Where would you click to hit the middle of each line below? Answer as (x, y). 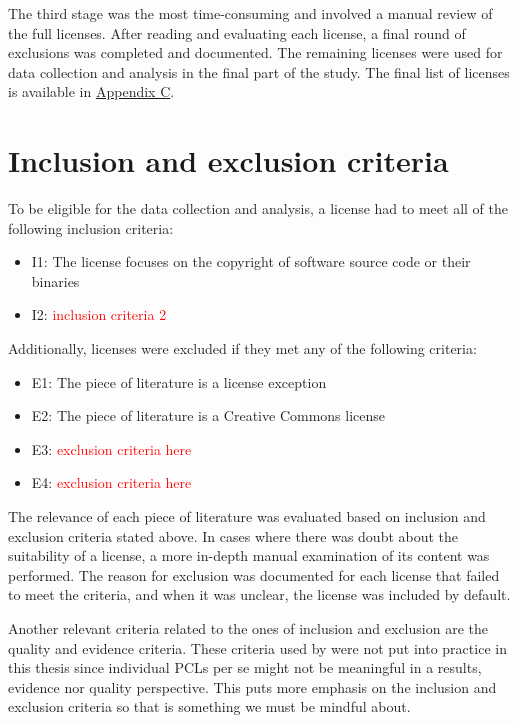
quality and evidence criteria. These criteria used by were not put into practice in (257, 647)
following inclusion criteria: (91, 227)
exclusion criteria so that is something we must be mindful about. (209, 706)
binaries (55, 280)
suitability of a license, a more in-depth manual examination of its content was (249, 555)
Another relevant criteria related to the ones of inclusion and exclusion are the (248, 628)
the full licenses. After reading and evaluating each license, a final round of (237, 32)
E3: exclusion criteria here (111, 448)
